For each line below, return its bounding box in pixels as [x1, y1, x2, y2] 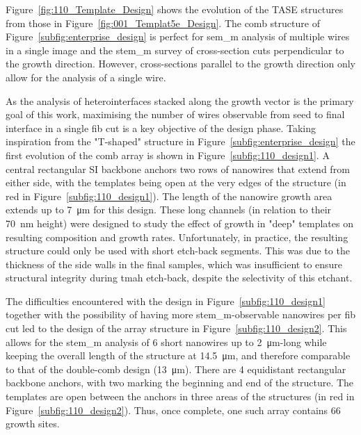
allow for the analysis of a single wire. [6, 69, 166, 84]
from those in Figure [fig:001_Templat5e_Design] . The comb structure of [6, 15, 320, 30]
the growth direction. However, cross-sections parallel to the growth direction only [6, 56, 356, 71]
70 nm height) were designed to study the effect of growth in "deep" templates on [6, 215, 353, 230]
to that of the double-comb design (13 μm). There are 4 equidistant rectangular [6, 361, 346, 376]
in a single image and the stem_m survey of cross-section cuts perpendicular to [6, 42, 344, 57]
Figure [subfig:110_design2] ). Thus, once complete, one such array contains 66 [6, 402, 341, 417]
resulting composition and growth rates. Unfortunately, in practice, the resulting [6, 229, 348, 244]
